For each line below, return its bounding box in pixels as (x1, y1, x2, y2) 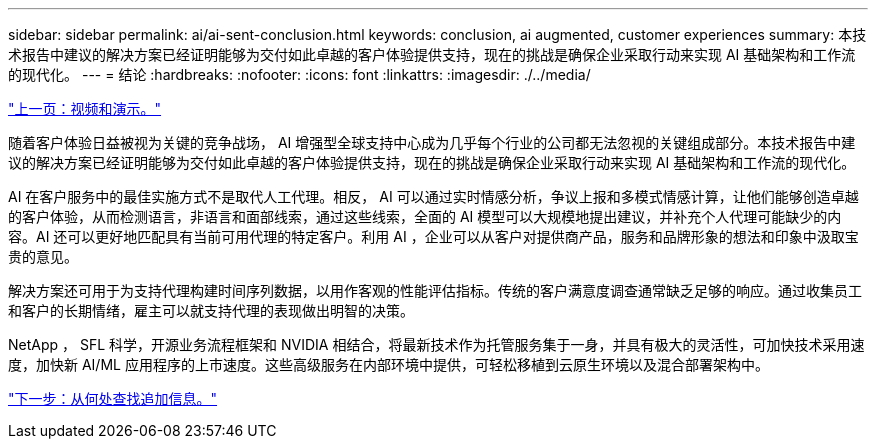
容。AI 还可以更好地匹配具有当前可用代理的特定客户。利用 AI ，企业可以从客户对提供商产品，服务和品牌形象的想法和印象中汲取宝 (8, 228, 859, 245)
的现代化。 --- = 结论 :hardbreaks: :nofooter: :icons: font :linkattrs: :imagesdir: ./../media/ (8, 66, 591, 83)
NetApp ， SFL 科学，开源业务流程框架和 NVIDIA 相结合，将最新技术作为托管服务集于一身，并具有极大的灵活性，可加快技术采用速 (8, 336, 865, 353)
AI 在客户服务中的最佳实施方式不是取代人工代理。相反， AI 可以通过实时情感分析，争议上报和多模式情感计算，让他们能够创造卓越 (8, 188, 859, 205)
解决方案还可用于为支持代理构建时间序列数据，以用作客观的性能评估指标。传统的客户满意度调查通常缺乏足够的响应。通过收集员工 (8, 282, 862, 299)
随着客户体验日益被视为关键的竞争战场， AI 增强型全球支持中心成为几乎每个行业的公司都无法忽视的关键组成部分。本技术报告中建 (8, 134, 856, 151)
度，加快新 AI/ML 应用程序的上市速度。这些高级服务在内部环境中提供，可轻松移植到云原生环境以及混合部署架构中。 (8, 356, 769, 373)
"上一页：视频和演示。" (8, 100, 162, 117)
